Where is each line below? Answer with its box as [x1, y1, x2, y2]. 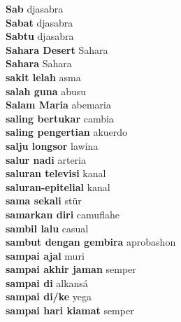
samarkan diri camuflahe [6, 206, 120, 221]
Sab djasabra [6, 1, 64, 15]
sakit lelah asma [6, 69, 81, 84]
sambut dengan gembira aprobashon [6, 234, 176, 249]
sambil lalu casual [6, 220, 89, 235]
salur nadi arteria [6, 152, 86, 167]
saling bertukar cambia [6, 111, 114, 125]
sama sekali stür [6, 193, 82, 208]
